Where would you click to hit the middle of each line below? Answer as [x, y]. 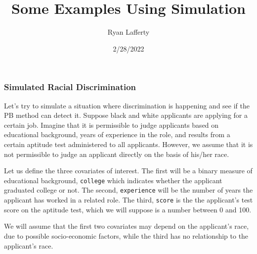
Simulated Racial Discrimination [70, 87]
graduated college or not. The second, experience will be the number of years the [128, 190]
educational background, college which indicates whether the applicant [113, 180]
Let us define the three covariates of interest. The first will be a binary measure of [128, 171]
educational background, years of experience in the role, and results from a [117, 134]
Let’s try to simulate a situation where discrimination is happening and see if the [127, 105]
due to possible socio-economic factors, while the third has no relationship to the [126, 235]
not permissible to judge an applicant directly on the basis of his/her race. [117, 154]
